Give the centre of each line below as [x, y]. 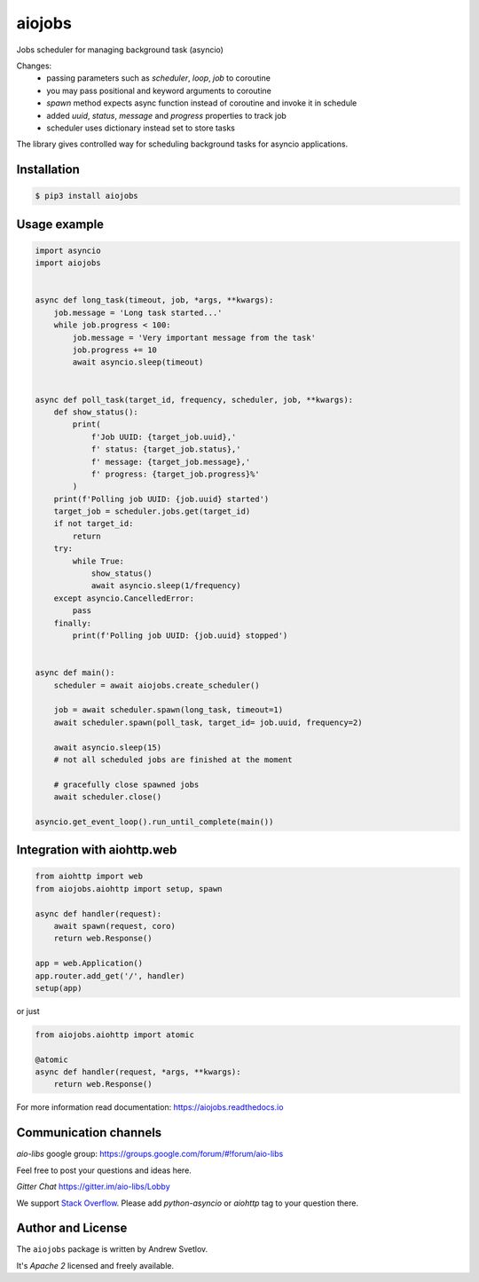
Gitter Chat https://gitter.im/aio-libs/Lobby [93, 1187]
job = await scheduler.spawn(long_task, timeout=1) [169, 710]
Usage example [60, 224]
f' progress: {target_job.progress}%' [176, 474]
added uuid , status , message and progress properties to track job [167, 115]
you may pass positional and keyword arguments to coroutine [159, 90]
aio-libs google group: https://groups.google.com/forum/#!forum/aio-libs [150, 1154]
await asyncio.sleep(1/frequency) [166, 586]
